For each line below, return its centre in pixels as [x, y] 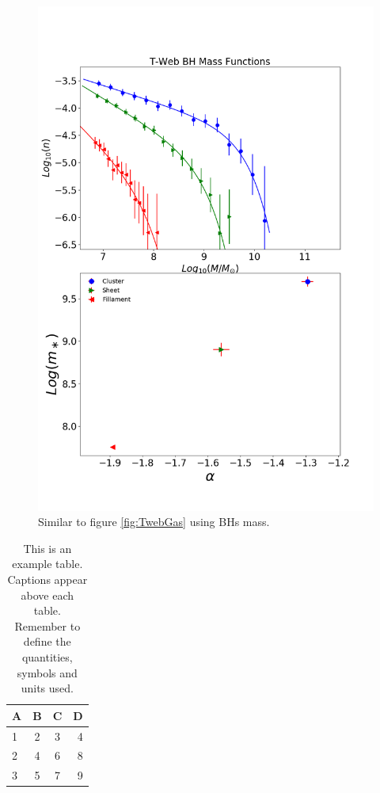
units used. [47, 688]
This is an [47, 548]
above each [47, 595]
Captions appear [47, 579]
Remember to [47, 625]
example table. [47, 564]
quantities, [47, 656]
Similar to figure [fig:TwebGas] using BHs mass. [154, 522]
